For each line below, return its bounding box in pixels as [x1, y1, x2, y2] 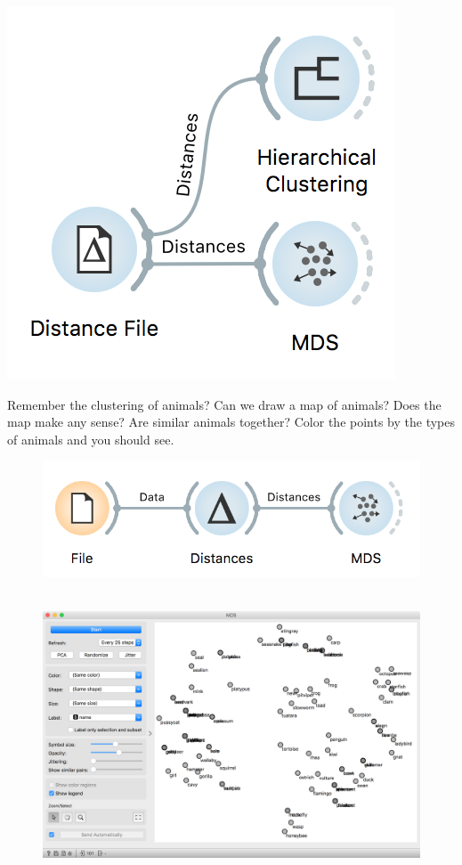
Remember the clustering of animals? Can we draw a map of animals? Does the [7, 395, 442, 413]
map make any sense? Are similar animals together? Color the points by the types [7, 412, 456, 431]
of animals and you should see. [7, 429, 174, 448]
